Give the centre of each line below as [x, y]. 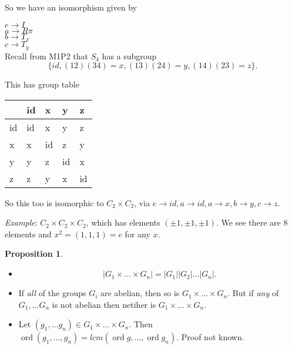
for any [137, 234]
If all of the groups [52, 293]
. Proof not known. [210, 337]
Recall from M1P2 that [46, 56]
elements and [28, 234]
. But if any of [253, 293]
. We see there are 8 [252, 222]
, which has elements [123, 222]
